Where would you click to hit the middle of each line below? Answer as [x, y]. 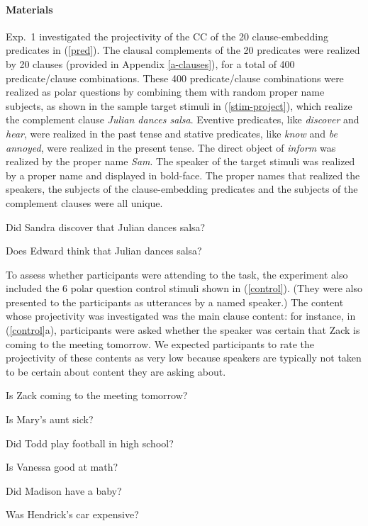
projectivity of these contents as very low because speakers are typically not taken [184, 358]
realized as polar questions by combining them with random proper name [165, 92]
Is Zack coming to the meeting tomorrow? [97, 395]
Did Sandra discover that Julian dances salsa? [106, 226]
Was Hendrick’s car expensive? [72, 514]
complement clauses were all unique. [84, 202]
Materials [29, 9]
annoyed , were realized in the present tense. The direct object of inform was [171, 147]
